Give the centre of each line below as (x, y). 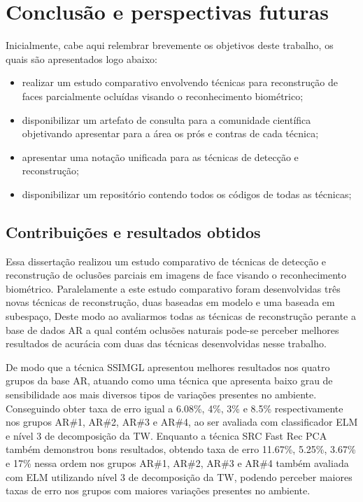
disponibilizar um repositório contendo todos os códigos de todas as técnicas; (187, 194)
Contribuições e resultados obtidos (133, 231)
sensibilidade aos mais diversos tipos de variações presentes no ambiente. (161, 395)
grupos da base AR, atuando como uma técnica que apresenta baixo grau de (169, 381)
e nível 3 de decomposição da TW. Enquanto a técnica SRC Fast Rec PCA (166, 435)
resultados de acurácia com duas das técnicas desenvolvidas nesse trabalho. (166, 343)
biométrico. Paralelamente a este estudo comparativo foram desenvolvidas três (173, 288)
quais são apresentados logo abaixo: (81, 58)
